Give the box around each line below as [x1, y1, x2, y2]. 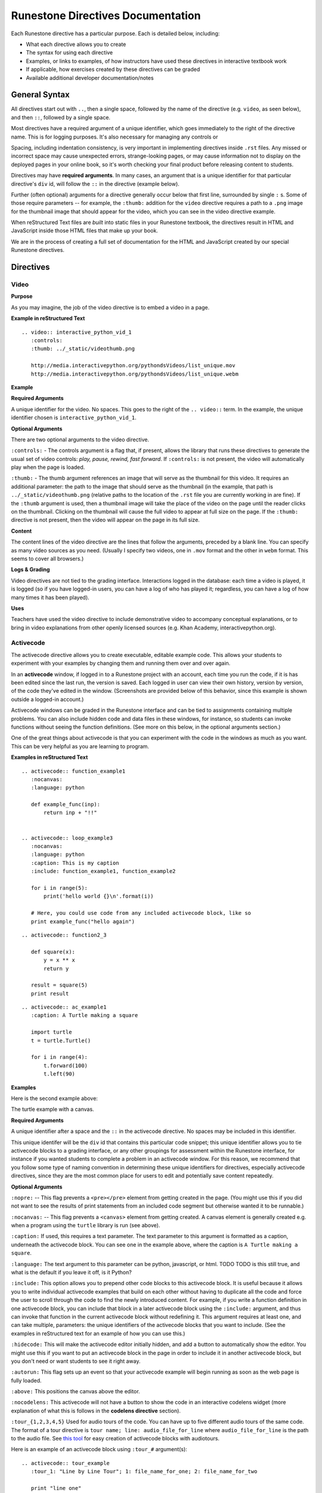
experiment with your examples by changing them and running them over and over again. [11, 660, 231, 667]
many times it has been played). [11, 594, 89, 601]
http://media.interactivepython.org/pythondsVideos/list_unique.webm [30, 370, 239, 377]
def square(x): [30, 948, 76, 955]
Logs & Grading [11, 566, 50, 573]
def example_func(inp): [30, 801, 101, 808]
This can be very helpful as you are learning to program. [11, 742, 149, 749]
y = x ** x [44, 957, 76, 964]
